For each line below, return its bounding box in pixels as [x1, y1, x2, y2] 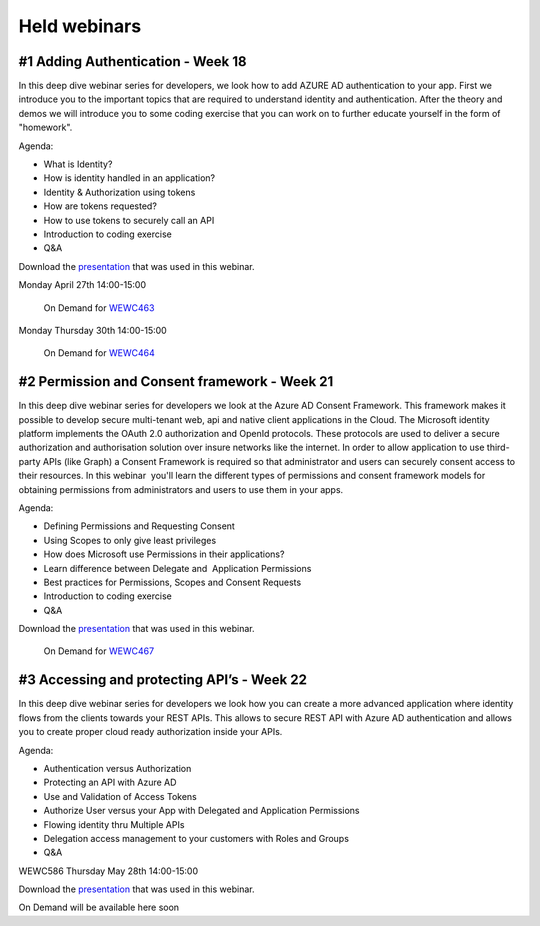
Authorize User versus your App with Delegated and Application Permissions [43, 805, 360, 817]
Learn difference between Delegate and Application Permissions [43, 562, 312, 574]
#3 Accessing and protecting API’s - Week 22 [18, 671, 307, 689]
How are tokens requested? [43, 200, 157, 212]
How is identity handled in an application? [43, 172, 215, 184]
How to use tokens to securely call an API [43, 214, 215, 226]
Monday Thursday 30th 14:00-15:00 [18, 324, 167, 336]
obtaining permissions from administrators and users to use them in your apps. [18, 483, 344, 495]
